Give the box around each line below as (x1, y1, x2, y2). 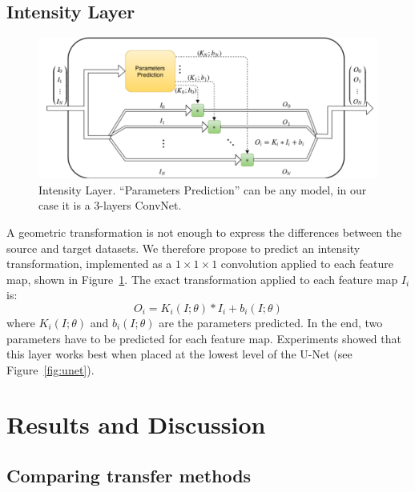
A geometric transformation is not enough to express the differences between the (6, 223, 402, 240)
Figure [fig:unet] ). (6, 361, 95, 378)
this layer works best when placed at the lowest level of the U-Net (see (6, 346, 353, 362)
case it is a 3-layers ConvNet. (38, 197, 182, 214)
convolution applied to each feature (220, 255, 393, 272)
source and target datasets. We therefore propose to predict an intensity (6, 239, 361, 256)
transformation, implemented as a (6, 255, 172, 272)
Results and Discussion (6, 408, 266, 441)
